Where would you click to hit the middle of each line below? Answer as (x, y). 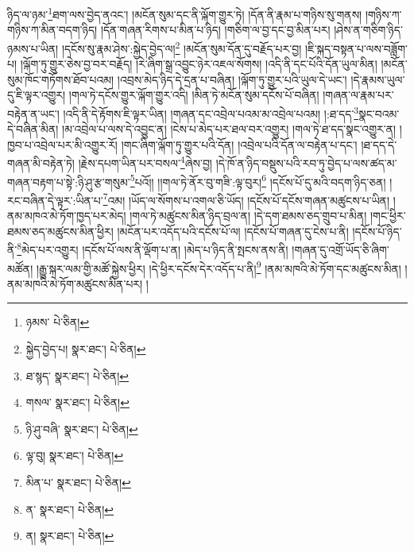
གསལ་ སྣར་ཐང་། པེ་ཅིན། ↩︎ (77, 402)
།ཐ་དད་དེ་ (379, 144)
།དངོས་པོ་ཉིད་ (377, 231)
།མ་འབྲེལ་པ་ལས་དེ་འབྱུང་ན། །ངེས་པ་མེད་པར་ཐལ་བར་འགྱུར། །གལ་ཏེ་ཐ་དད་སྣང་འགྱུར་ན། (229, 129)
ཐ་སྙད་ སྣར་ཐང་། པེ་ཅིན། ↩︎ (77, 375)
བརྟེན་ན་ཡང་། (33, 113)
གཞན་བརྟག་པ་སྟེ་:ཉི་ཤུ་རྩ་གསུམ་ (69, 181)
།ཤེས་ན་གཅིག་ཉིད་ (368, 30)
